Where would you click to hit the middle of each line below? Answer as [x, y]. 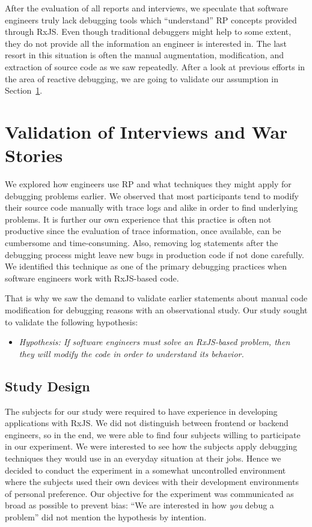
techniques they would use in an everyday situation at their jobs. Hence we [143, 458]
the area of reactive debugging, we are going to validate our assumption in [142, 78]
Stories [34, 155]
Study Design [47, 386]
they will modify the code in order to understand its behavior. [131, 353]
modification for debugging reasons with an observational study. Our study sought [156, 310]
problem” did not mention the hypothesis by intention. [106, 516]
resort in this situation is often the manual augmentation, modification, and [144, 55]
